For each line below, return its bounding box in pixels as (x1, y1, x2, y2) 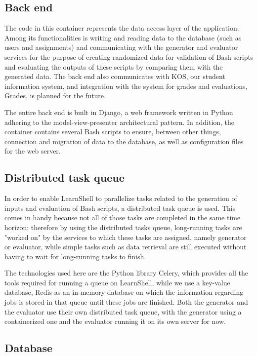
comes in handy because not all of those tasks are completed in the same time (4, 212, 241, 223)
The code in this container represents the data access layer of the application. (4, 23, 239, 33)
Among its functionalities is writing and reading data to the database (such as (4, 32, 242, 42)
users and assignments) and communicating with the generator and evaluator (4, 42, 238, 52)
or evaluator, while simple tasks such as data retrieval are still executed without (4, 241, 247, 252)
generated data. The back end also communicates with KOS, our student (4, 71, 225, 81)
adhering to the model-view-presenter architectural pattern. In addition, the (4, 117, 235, 127)
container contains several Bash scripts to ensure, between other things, (4, 126, 221, 137)
